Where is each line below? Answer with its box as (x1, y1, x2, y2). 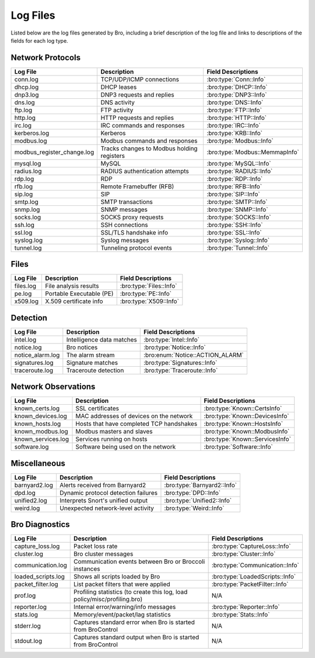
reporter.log (14, 603, 47, 611)
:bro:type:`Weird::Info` (164, 504, 225, 512)
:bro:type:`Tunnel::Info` (206, 243, 269, 252)
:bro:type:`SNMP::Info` (206, 205, 268, 213)
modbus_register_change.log (14, 148, 94, 156)
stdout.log (14, 637, 43, 645)
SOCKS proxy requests (100, 213, 164, 221)
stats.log (14, 611, 38, 619)
